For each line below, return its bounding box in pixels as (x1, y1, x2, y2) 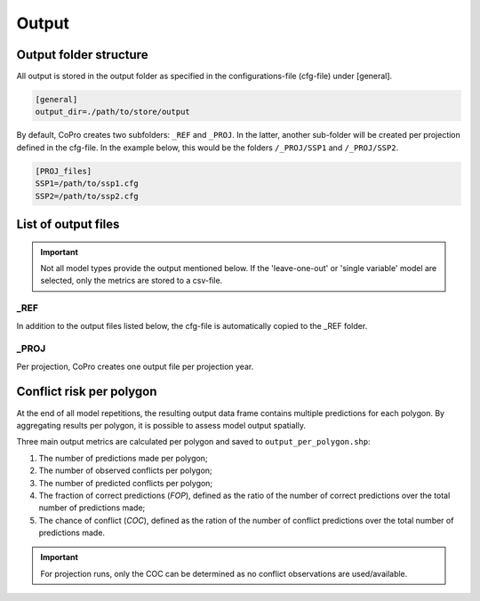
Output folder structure (16, 47, 148, 62)
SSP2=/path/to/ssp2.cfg (35, 191, 140, 201)
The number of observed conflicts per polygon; (38, 465, 212, 476)
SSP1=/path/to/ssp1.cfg (35, 179, 140, 188)
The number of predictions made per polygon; (38, 453, 208, 463)
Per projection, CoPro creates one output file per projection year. (16, 361, 254, 372)
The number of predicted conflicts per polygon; (38, 477, 213, 488)
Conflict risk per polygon (16, 384, 157, 399)
